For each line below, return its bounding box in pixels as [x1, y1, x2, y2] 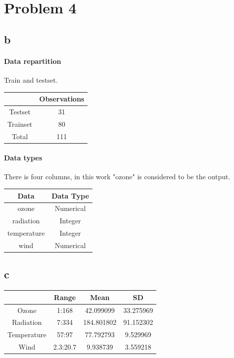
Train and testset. [4, 74, 58, 85]
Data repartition [4, 55, 61, 66]
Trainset [7, 118, 33, 129]
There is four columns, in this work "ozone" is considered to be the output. [4, 171, 231, 182]
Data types [4, 153, 43, 163]
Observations [39, 94, 85, 104]
